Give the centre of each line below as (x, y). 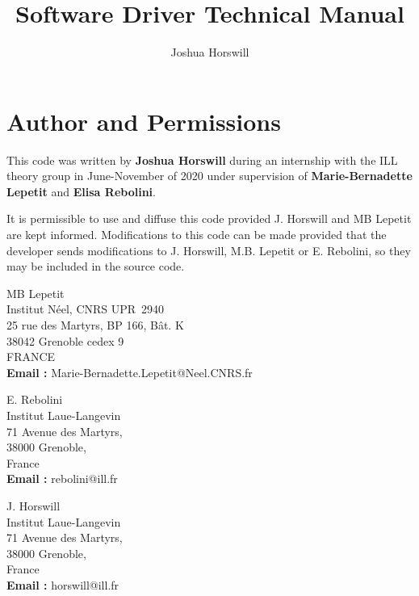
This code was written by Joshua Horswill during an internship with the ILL (202, 159)
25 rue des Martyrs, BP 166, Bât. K (95, 325)
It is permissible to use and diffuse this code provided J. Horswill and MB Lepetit (209, 218)
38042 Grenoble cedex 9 (65, 340)
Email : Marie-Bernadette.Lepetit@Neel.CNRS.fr (130, 372)
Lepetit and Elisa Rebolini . (81, 191)
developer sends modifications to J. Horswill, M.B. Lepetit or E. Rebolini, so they (209, 250)
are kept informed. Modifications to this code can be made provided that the (197, 235)
